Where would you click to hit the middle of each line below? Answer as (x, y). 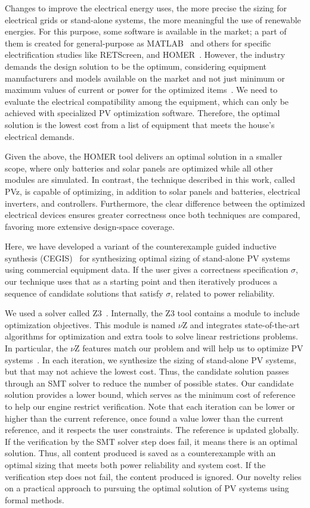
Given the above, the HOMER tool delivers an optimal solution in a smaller (144, 156)
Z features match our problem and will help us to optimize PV (189, 348)
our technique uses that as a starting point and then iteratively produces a (141, 281)
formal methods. (35, 499)
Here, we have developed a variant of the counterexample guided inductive (141, 246)
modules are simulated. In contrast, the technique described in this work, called (150, 180)
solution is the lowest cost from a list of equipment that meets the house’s (140, 124)
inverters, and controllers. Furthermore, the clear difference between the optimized (155, 203)
